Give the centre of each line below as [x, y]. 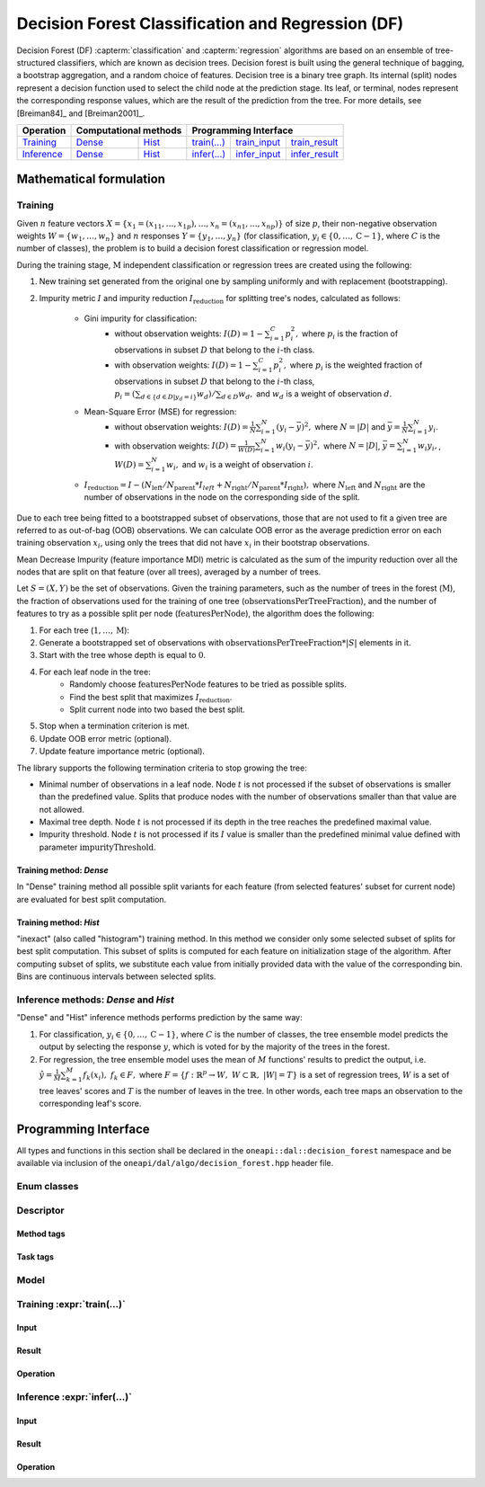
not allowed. [62, 809]
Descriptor [40, 1210]
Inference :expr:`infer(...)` [74, 1397]
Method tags [41, 1234]
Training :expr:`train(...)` [71, 1304]
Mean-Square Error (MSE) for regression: [160, 411]
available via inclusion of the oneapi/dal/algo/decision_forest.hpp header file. [175, 1163]
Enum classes [48, 1186]
